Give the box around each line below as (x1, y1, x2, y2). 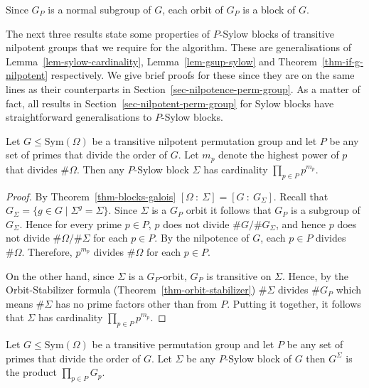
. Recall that (273, 188, 328, 203)
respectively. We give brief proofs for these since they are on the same (50, 68, 355, 82)
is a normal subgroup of (48, 2, 151, 16)
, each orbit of (162, 2, 223, 16)
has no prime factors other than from (55, 296, 218, 311)
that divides (6, 161, 58, 176)
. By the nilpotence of (154, 230, 250, 245)
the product (6, 365, 58, 379)
